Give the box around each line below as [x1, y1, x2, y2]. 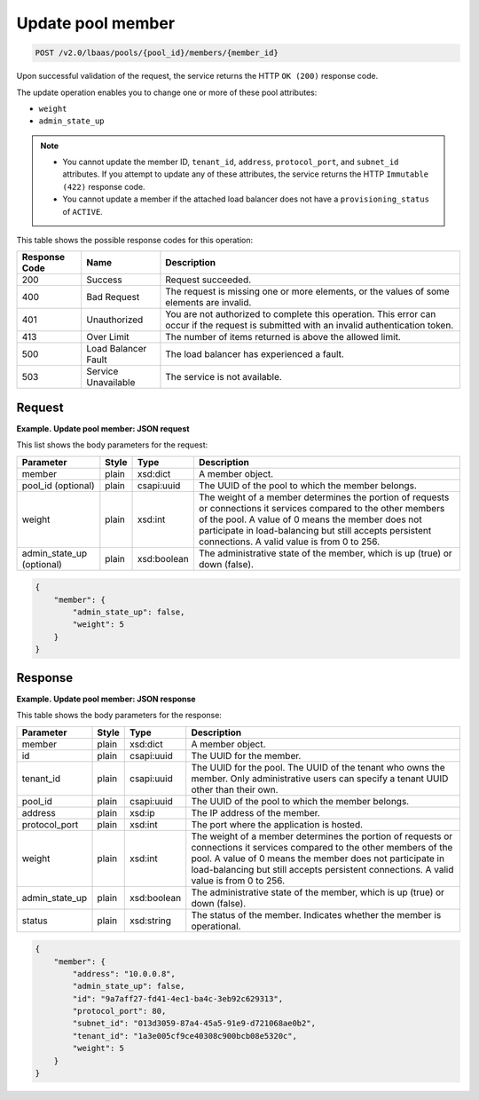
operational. [191, 920, 241, 932]
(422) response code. [62, 181, 145, 192]
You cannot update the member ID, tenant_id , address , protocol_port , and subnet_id [62, 156, 399, 168]
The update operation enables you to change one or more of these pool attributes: [16, 87, 318, 98]
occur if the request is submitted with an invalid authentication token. [165, 320, 454, 332]
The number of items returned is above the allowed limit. [165, 331, 401, 344]
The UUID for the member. [191, 749, 302, 762]
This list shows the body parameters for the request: [16, 439, 208, 450]
